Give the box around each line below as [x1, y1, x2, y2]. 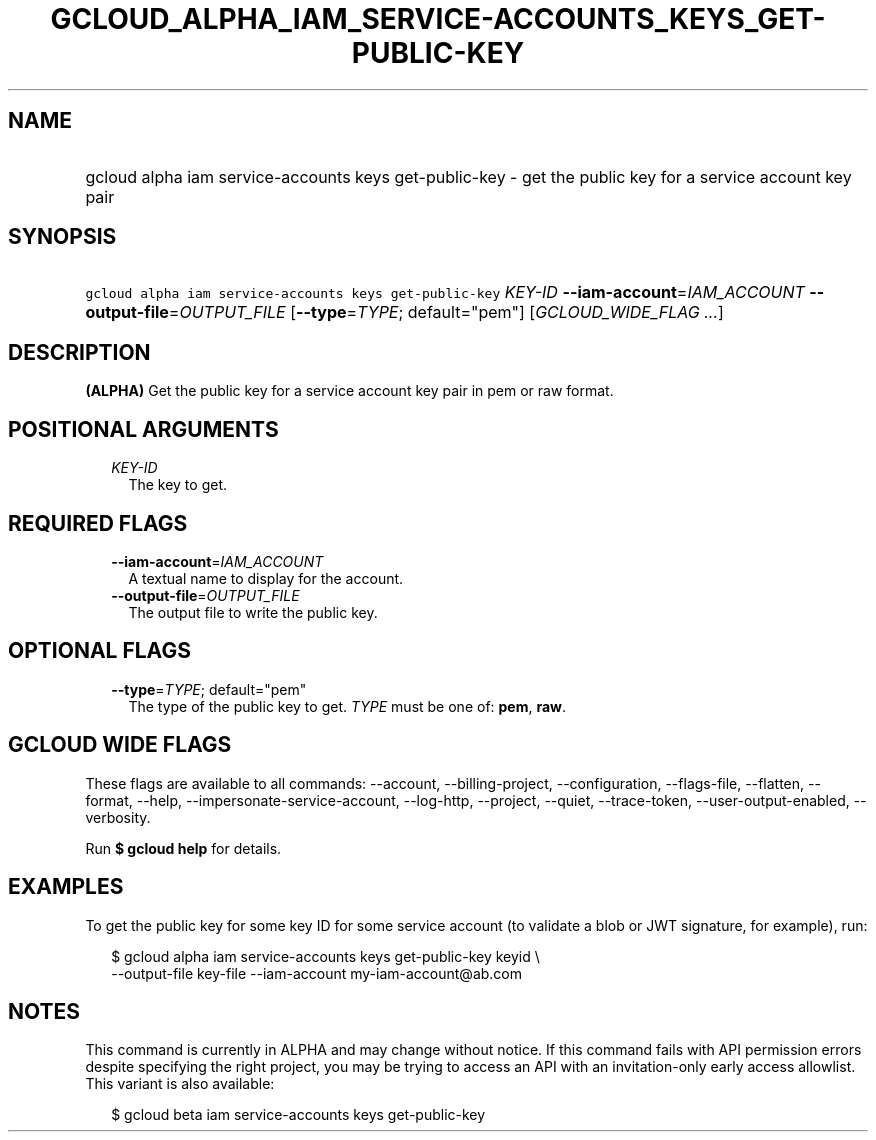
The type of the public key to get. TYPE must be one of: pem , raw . [128, 697, 567, 715]
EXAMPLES [8, 874, 124, 900]
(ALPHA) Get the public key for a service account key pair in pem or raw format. [85, 382, 614, 400]
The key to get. [128, 476, 228, 494]
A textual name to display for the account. [128, 569, 404, 587]
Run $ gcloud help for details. [85, 839, 282, 857]
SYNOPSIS [8, 224, 117, 250]
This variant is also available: [85, 1075, 275, 1093]
